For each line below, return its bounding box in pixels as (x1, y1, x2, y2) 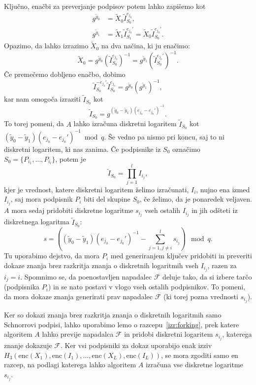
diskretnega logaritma (4, 216, 69, 227)
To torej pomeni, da (4, 118, 64, 129)
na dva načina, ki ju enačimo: (101, 40, 190, 51)
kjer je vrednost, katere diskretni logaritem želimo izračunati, (4, 184, 189, 194)
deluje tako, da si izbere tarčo (162, 271, 252, 281)
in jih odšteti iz (192, 205, 238, 215)
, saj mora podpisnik (10, 194, 73, 204)
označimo (172, 143, 200, 154)
